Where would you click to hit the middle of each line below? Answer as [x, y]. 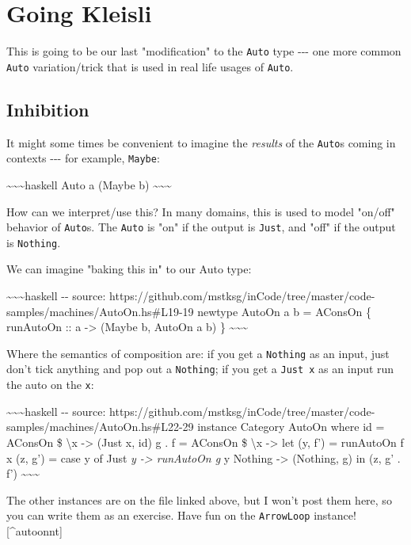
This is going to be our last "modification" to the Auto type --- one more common [204, 51]
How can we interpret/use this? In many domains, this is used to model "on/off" [201, 211]
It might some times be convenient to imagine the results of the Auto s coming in [201, 142]
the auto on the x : [50, 385]
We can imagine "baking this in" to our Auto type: [129, 269]
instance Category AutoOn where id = [291, 427]
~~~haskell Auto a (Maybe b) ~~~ [89, 184]
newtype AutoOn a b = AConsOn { [285, 311]
